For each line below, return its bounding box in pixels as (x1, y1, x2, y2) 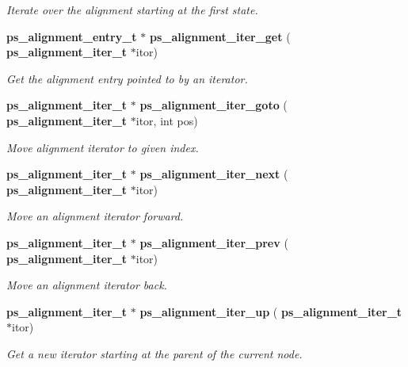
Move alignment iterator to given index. (6, 139, 199, 155)
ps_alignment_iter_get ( (149, 28, 291, 44)
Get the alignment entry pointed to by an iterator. (6, 70, 248, 86)
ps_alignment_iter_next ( (139, 166, 288, 182)
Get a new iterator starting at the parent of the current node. (6, 345, 303, 361)
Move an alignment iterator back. (6, 277, 167, 293)
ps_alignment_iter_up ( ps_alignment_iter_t (139, 303, 402, 319)
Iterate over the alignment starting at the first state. (6, 2, 258, 17)
